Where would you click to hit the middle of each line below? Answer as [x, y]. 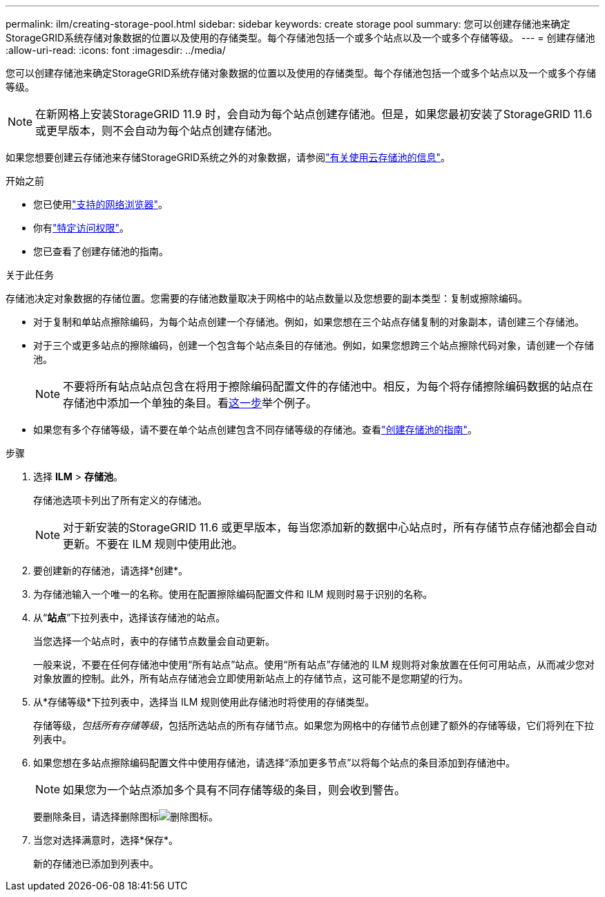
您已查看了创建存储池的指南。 [101, 251]
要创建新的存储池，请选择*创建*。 [111, 570]
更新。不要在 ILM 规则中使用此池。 [153, 544]
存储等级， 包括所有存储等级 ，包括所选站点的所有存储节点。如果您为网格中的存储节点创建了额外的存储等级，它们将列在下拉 [314, 725]
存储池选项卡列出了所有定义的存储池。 [120, 500]
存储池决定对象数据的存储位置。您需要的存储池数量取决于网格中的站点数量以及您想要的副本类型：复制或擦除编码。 [267, 298]
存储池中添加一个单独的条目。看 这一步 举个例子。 [190, 403]
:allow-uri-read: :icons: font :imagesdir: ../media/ [116, 50]
